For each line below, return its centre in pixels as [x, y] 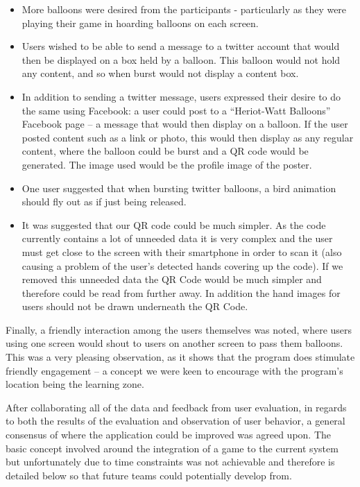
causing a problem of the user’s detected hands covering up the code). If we [182, 265]
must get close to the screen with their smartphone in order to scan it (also [182, 251]
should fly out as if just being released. [104, 202]
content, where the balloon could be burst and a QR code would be [165, 151]
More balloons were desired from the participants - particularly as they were [184, 9]
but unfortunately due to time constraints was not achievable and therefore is [170, 462]
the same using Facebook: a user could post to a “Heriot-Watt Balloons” [176, 110]
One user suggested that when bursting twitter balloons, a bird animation [179, 188]
